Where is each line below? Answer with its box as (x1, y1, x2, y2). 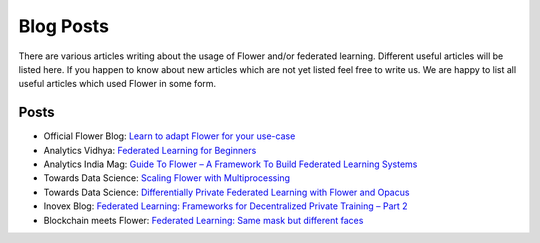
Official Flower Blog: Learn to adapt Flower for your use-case (43, 130, 296, 142)
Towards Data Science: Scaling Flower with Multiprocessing (43, 172, 290, 184)
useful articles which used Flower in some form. (18, 78, 217, 90)
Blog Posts (18, 15, 110, 37)
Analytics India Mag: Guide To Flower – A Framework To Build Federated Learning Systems (43, 158, 418, 170)
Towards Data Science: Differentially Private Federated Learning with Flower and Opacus (43, 186, 410, 198)
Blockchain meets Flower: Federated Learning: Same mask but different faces (43, 214, 364, 226)
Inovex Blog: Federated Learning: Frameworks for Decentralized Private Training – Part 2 (43, 200, 409, 212)
